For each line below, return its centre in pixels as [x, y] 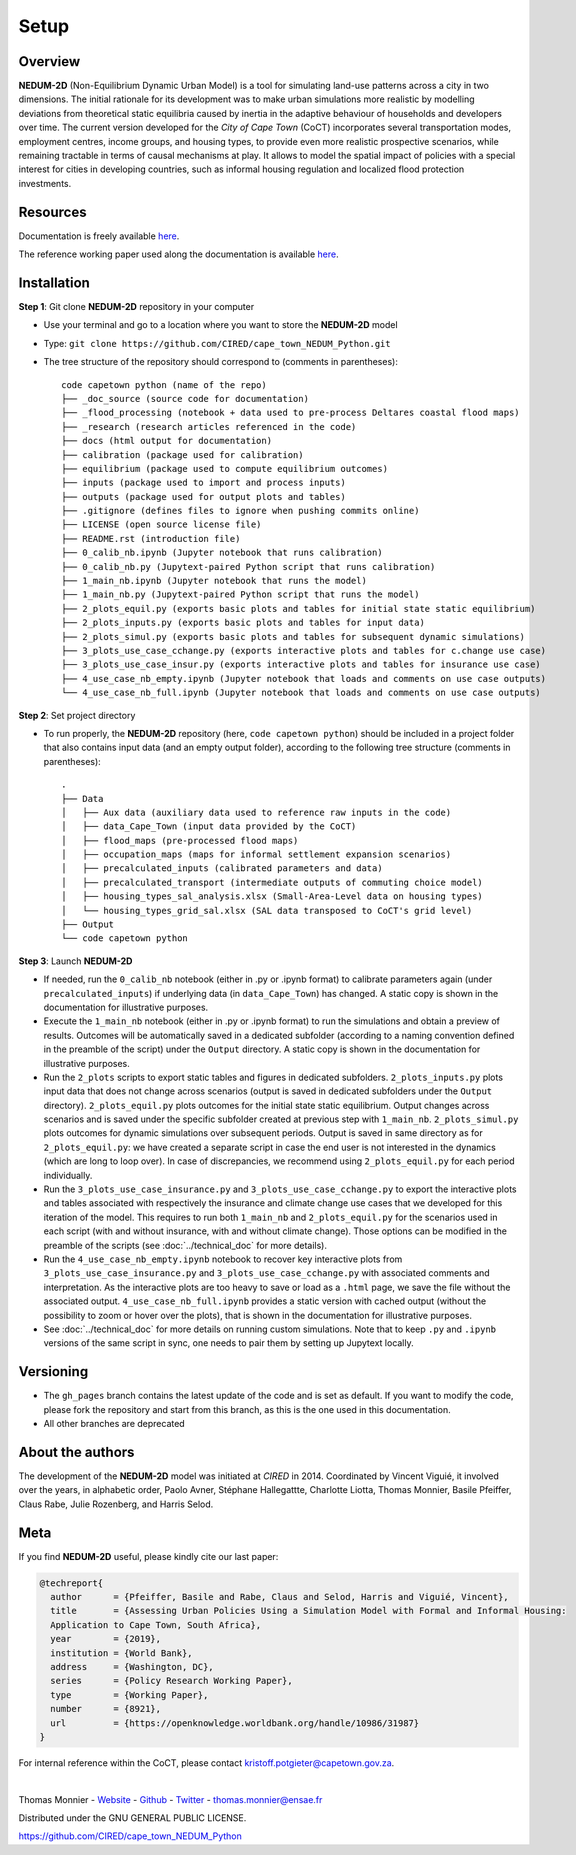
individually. [68, 1175]
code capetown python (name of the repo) [164, 384]
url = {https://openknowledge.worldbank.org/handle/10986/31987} [235, 1723]
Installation [54, 282]
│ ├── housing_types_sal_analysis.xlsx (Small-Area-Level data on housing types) [272, 896]
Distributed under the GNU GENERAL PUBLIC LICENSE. [132, 1818]
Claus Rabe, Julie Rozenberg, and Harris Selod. [116, 1504]
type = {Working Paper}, [129, 1694]
